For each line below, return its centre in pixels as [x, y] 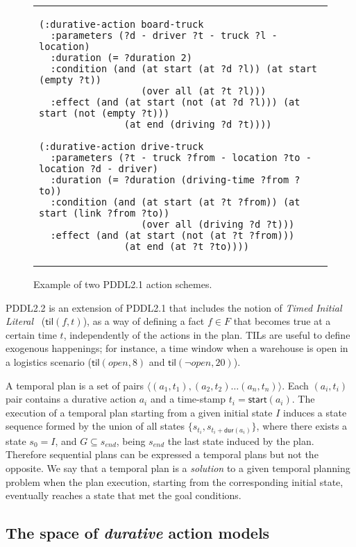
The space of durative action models [138, 533]
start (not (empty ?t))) [104, 113]
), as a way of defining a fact [144, 321]
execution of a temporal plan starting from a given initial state [139, 412]
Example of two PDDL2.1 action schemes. [123, 284]
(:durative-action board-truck [121, 24]
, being [131, 440]
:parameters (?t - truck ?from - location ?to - [181, 158]
